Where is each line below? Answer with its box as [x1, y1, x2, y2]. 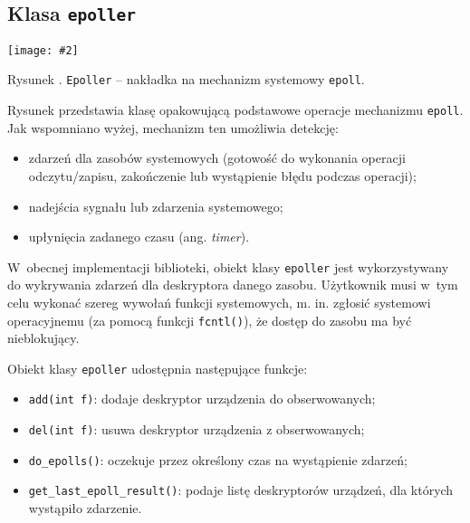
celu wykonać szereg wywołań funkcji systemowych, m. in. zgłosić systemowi [7, 292, 431, 311]
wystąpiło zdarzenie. [28, 499, 142, 518]
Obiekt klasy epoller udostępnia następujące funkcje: [7, 358, 308, 377]
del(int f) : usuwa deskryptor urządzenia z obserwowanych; [28, 420, 365, 439]
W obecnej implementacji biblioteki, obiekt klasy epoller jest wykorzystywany [7, 257, 449, 276]
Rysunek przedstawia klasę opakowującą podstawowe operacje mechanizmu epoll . [7, 100, 464, 119]
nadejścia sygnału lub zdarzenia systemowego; [28, 196, 283, 215]
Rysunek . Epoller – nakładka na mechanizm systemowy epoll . [7, 70, 365, 89]
